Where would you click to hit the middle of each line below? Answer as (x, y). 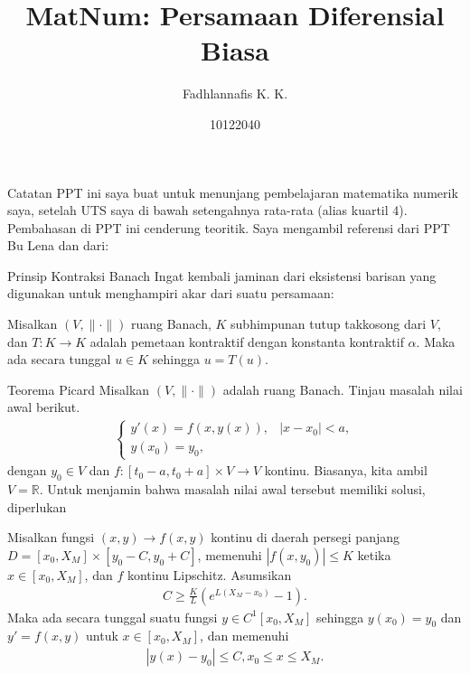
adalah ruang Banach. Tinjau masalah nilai (343, 389)
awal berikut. (44, 407)
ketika (374, 555)
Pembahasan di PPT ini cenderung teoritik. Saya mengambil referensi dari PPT (229, 227)
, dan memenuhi (244, 636)
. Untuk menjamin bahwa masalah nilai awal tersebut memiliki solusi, (232, 489)
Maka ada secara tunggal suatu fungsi (113, 617)
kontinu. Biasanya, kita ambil (346, 470)
